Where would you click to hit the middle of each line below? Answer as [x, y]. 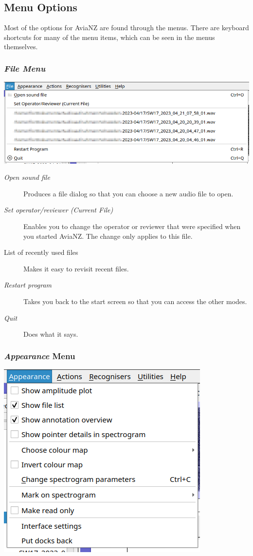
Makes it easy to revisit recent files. [76, 268]
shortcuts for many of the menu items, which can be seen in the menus [109, 37]
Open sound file [27, 177]
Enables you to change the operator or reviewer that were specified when [132, 226]
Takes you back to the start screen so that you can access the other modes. [135, 301]
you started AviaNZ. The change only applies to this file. [108, 236]
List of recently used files [41, 252]
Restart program [28, 285]
